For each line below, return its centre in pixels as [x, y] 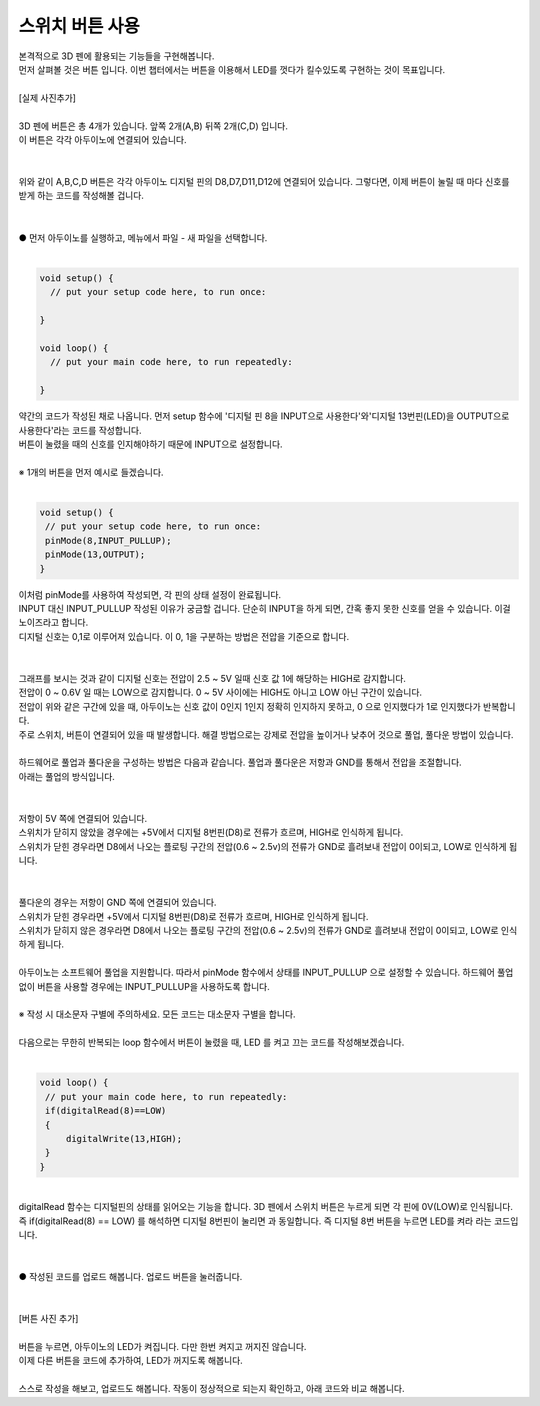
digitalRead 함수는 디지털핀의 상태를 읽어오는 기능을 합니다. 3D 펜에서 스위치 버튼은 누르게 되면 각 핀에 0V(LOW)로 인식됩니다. [266, 1207]
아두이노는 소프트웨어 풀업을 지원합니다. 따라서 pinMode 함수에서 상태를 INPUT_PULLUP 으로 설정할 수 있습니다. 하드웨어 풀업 [266, 972]
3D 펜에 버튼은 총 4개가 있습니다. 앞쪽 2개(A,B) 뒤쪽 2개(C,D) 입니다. [153, 126]
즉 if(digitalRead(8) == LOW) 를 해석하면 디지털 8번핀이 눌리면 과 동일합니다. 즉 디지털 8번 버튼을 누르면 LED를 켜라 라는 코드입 [268, 1221]
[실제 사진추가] [47, 97]
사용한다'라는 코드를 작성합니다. [80, 430]
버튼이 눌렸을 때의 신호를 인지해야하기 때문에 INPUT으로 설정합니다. [151, 444]
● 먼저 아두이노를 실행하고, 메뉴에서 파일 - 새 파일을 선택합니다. [143, 237]
